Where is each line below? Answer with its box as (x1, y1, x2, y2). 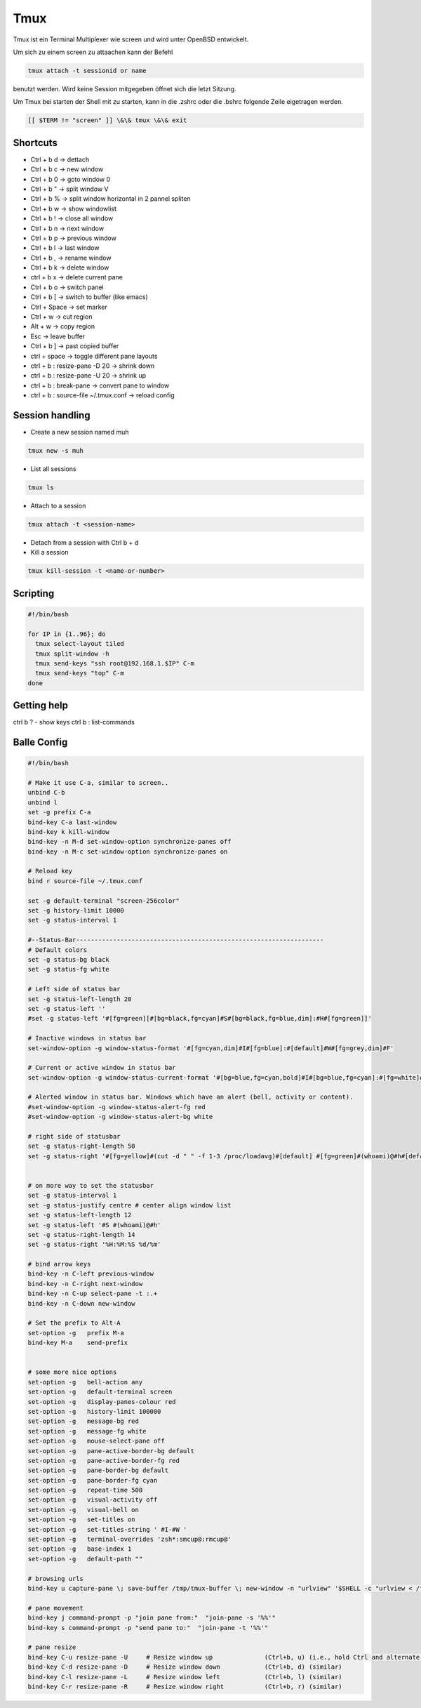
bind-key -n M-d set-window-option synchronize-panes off (27, 838, 232, 846)
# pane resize (27, 1643, 76, 1651)
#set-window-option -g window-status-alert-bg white (27, 1113, 213, 1121)
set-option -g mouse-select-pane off (27, 1437, 165, 1445)
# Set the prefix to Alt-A (27, 1319, 121, 1327)
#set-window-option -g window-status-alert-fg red (27, 1103, 206, 1111)
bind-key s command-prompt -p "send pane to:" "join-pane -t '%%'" (27, 1624, 269, 1631)
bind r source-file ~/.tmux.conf (27, 877, 143, 885)
